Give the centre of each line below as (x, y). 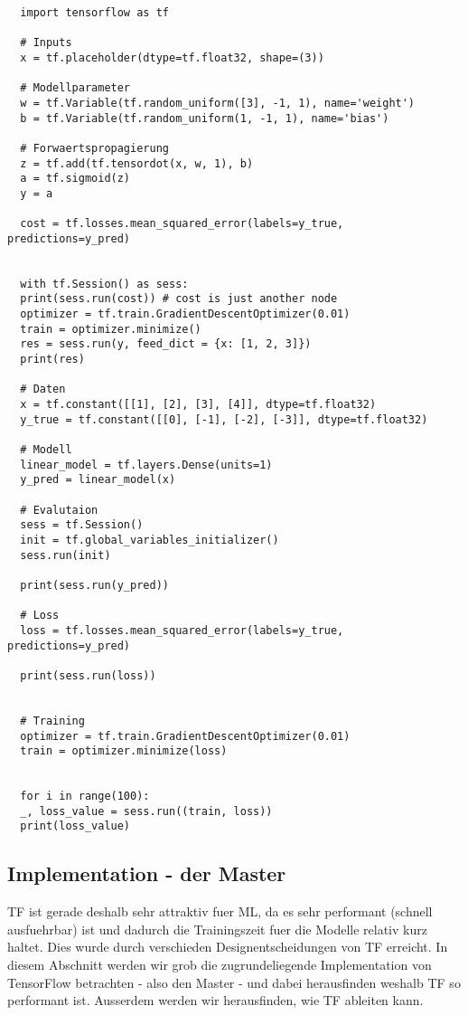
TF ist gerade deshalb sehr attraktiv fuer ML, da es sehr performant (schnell (220, 911)
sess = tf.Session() (82, 525)
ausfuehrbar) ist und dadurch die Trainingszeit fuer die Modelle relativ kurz (217, 929)
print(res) (52, 360)
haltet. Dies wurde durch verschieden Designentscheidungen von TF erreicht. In (228, 947)
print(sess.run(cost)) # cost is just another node (179, 299)
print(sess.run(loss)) (88, 675)
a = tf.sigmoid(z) (75, 179)
